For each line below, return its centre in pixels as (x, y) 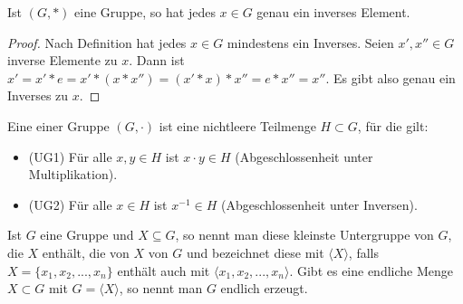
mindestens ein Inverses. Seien (310, 42)
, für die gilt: (393, 125)
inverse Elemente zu (63, 60)
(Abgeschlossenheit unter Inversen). (319, 204)
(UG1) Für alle (70, 156)
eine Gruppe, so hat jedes (145, 12)
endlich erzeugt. (264, 288)
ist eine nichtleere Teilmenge (237, 125)
